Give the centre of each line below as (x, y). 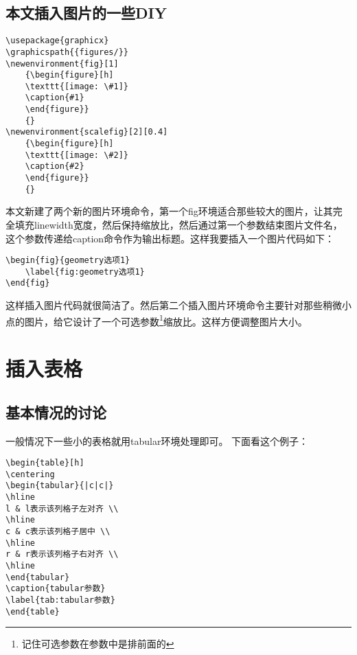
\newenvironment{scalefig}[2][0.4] (87, 132)
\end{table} (33, 611)
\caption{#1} (55, 98)
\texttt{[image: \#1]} (77, 86)
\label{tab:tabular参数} (60, 600)
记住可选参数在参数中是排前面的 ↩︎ (98, 644)
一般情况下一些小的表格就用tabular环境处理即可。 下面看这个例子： (157, 440)
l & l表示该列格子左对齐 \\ (62, 508)
